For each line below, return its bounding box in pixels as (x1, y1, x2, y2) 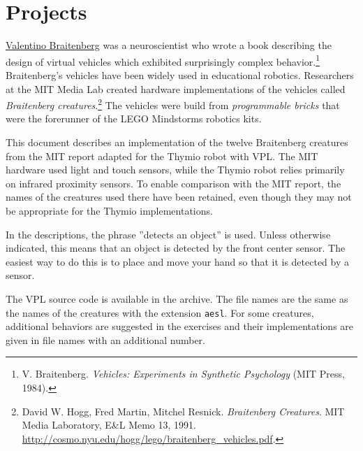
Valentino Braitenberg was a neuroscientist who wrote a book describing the (6, 38, 332, 52)
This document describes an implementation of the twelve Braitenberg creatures (6, 135, 348, 149)
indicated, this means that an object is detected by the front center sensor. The (6, 241, 346, 255)
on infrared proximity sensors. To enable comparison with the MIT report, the (6, 176, 341, 190)
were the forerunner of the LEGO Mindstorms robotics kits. (6, 111, 262, 126)
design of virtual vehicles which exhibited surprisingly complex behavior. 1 (6, 52, 320, 69)
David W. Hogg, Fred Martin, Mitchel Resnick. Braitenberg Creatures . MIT (22, 403, 345, 418)
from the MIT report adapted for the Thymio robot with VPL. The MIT (6, 148, 318, 163)
